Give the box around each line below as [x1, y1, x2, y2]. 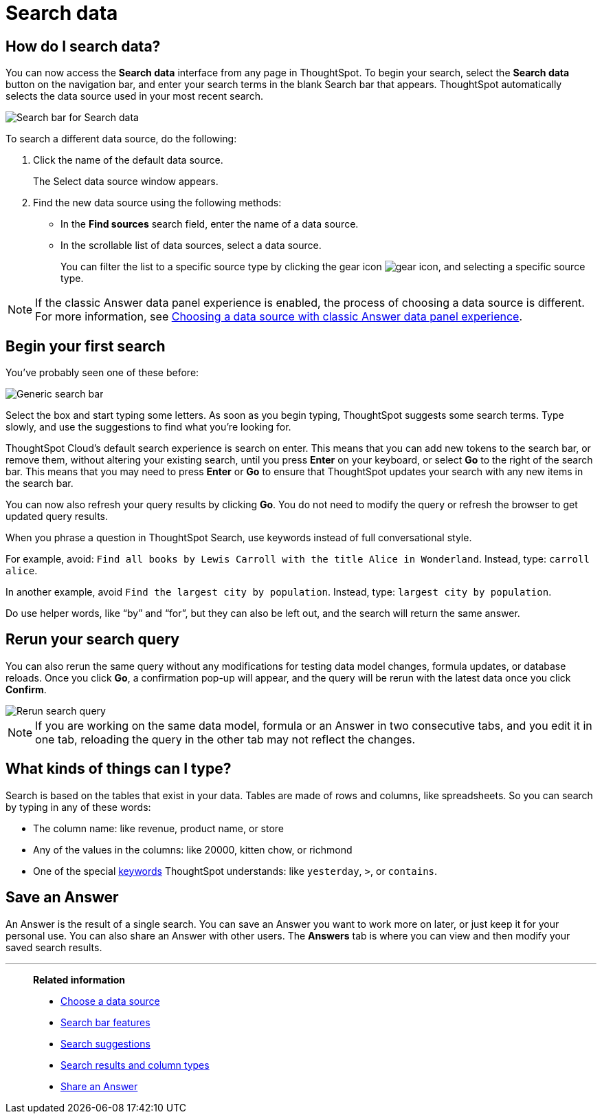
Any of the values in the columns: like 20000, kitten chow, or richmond [33, 843, 353, 856]
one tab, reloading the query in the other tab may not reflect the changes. [35, 732, 416, 746]
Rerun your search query [5, 631, 179, 649]
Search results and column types [60, 1058, 210, 1071]
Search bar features [60, 1016, 150, 1028]
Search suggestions [60, 1037, 150, 1050]
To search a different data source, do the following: [5, 133, 237, 145]
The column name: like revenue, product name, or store [33, 822, 285, 834]
